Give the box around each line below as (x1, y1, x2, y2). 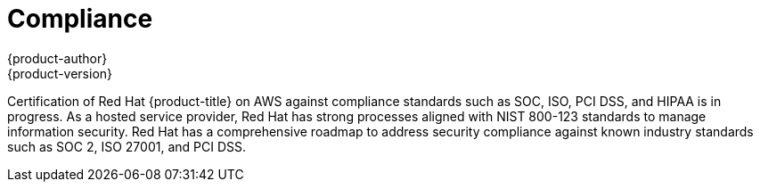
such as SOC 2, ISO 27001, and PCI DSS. (7, 138, 246, 154)
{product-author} (7, 50, 108, 66)
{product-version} (7, 65, 113, 81)
